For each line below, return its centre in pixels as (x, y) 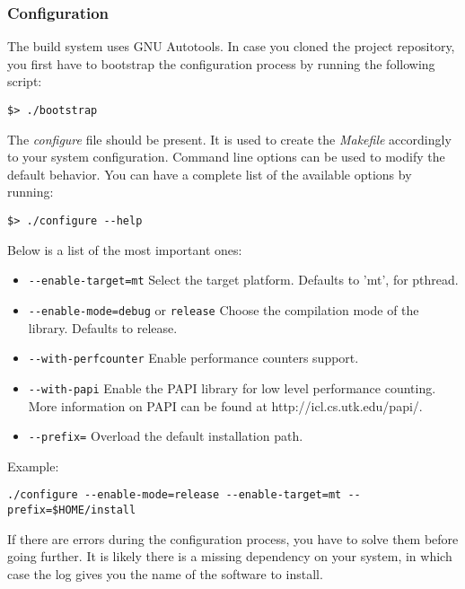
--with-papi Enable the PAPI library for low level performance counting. (232, 387)
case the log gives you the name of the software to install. (165, 573)
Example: (33, 466)
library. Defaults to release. (103, 327)
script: (25, 81)
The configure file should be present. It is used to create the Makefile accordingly (229, 139)
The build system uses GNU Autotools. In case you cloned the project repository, (231, 46)
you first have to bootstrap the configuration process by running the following (221, 63)
